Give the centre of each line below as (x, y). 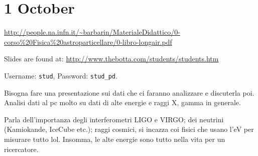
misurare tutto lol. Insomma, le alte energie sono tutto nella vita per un (115, 139)
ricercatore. (21, 149)
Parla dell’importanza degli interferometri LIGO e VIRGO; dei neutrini (114, 119)
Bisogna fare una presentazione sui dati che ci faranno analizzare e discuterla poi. (129, 92)
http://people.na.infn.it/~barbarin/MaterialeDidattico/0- (92, 32)
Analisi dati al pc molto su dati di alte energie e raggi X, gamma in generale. (122, 102)
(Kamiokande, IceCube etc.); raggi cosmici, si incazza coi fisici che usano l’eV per (129, 129)
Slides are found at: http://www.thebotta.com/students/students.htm (111, 59)
